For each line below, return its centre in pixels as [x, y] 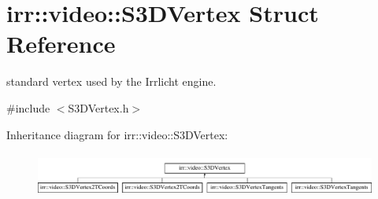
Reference [61, 44]
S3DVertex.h [98, 107]
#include [28, 107]
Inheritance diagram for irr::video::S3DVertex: [117, 134]
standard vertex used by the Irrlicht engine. [111, 81]
